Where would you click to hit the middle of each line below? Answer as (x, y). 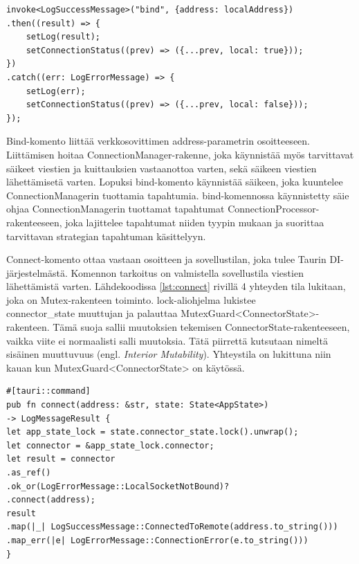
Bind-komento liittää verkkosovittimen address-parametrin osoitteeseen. (158, 141)
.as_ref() (29, 473)
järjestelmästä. (37, 272)
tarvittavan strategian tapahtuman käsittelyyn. (106, 236)
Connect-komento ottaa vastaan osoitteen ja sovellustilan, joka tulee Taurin (166, 259)
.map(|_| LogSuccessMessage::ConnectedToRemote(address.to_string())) (172, 527)
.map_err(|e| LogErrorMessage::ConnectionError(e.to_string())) (157, 540)
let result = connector (61, 459)
